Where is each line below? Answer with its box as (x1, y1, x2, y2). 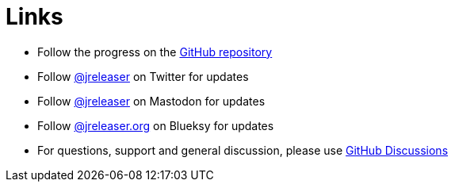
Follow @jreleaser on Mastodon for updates (37, 94, 266, 108)
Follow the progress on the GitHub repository (37, 44, 273, 59)
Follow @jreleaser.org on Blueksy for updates (37, 118, 274, 132)
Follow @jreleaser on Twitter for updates (37, 69, 249, 83)
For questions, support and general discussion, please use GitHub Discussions (37, 143, 449, 157)
